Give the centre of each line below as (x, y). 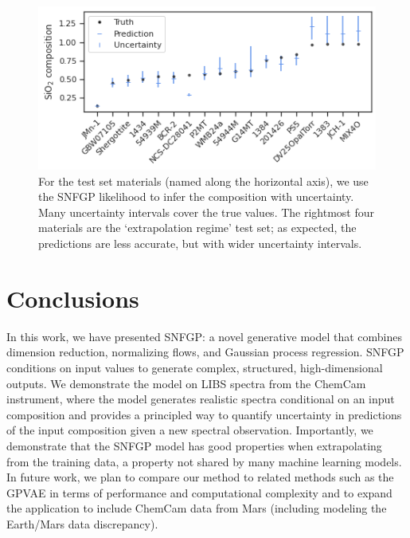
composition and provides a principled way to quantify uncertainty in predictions (204, 414)
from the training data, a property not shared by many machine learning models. (204, 461)
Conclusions (73, 298)
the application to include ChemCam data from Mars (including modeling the (197, 508)
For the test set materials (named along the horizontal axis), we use (203, 181)
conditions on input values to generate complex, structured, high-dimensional (195, 367)
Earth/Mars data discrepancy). (82, 523)
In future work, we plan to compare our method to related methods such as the (200, 477)
